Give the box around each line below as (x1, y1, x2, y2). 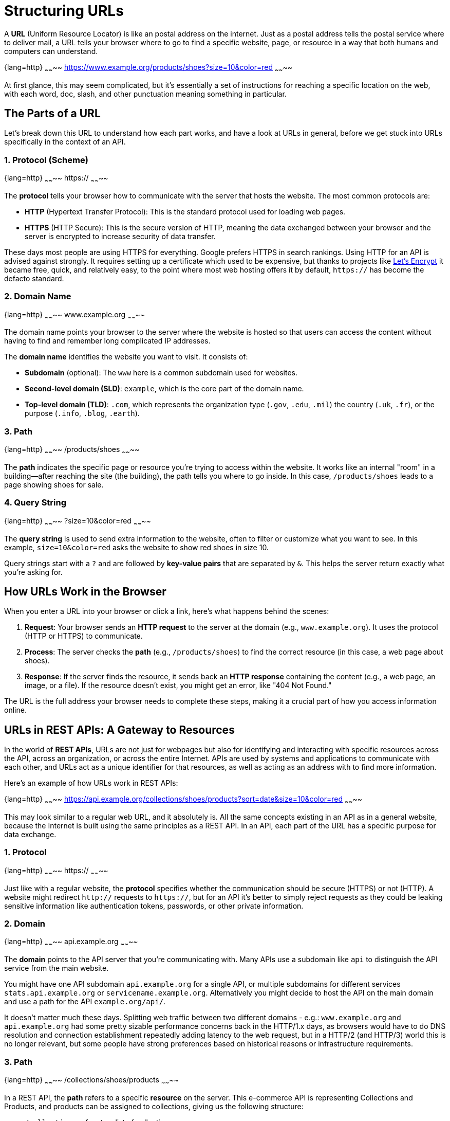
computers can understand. (4, 46, 98, 56)
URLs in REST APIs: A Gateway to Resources (4, 723, 235, 736)
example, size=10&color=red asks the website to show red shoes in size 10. (4, 543, 269, 552)
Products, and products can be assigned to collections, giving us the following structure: (4, 1101, 304, 1111)
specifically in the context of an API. (4, 137, 126, 147)
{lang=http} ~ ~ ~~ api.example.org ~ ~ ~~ (4, 937, 138, 948)
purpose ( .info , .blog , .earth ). (25, 409, 140, 418)
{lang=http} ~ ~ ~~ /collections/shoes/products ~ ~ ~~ (4, 1075, 179, 1086)
